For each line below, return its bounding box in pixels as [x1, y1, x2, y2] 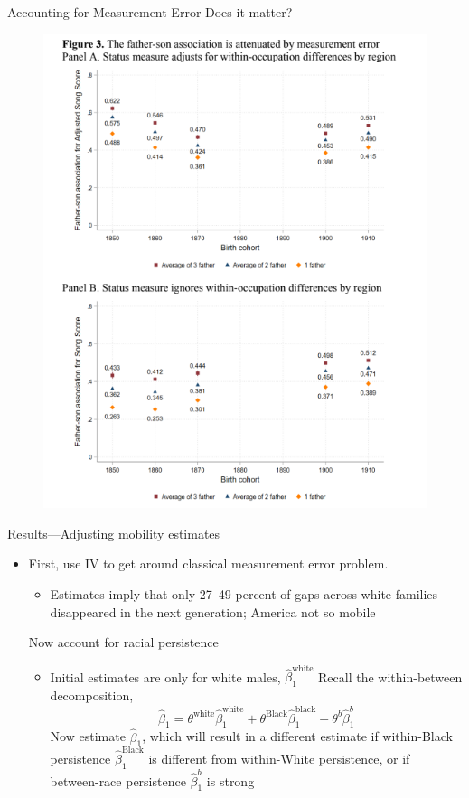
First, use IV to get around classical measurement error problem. [28, 554, 389, 573]
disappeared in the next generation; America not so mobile [50, 602, 376, 621]
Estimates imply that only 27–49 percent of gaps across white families [50, 584, 438, 603]
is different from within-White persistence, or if [148, 749, 410, 768]
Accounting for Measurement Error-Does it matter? [7, 3, 293, 21]
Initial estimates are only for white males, [50, 667, 281, 686]
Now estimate [50, 727, 126, 746]
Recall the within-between [318, 667, 463, 686]
